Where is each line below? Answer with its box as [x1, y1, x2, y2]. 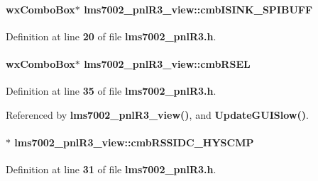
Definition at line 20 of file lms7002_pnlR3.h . [6, 28, 216, 43]
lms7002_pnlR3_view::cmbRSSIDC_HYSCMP [14, 134, 254, 149]
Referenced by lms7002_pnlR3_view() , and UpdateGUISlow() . [6, 107, 309, 122]
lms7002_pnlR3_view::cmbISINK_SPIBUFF [84, 1, 313, 16]
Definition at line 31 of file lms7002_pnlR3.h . [6, 162, 216, 177]
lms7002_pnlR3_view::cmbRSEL [84, 56, 251, 71]
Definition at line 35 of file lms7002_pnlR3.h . [6, 83, 216, 98]
